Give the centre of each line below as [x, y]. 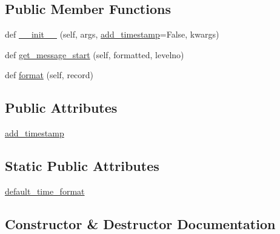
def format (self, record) [49, 75]
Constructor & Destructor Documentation [140, 223]
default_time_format [45, 191]
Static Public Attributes [82, 166]
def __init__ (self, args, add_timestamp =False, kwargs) [112, 34]
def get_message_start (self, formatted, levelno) [95, 54]
